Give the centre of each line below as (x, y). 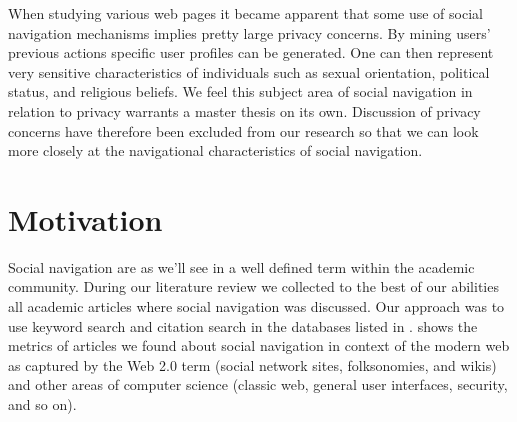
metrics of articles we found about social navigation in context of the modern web (259, 345)
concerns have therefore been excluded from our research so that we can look (243, 130)
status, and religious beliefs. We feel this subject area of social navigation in (240, 91)
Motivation (85, 218)
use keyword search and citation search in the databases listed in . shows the (243, 325)
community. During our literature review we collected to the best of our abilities (253, 286)
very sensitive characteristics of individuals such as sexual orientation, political (249, 71)
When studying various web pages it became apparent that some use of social (245, 13)
